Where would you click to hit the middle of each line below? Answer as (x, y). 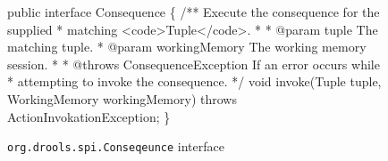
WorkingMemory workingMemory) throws (122, 98)
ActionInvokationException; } (89, 116)
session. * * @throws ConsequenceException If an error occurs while (194, 64)
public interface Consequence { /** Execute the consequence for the (194, 12)
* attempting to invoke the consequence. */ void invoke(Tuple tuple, (194, 81)
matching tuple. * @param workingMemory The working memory (187, 47)
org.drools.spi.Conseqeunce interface (116, 146)
